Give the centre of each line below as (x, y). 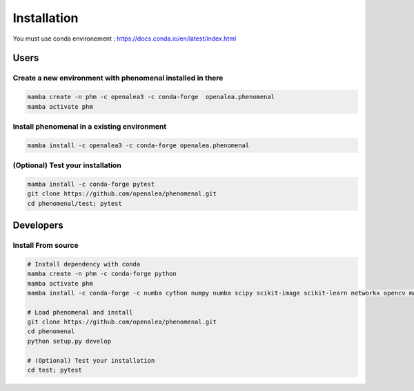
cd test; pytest (55, 370)
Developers (38, 225)
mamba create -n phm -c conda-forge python (102, 274)
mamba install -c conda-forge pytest (91, 184)
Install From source (46, 245)
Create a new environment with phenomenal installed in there (118, 78)
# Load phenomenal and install (80, 312)
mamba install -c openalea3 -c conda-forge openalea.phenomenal (138, 145)
